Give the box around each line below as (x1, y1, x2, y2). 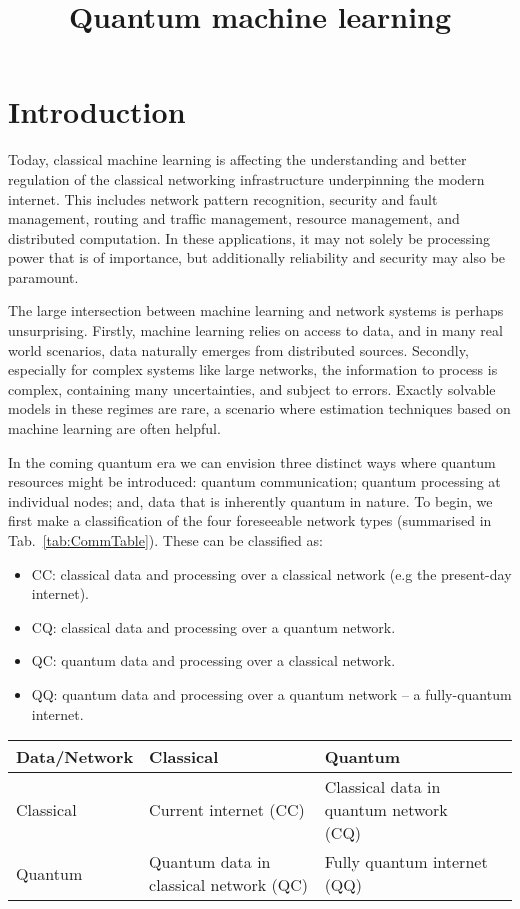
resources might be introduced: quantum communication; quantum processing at (8, 471, 501, 492)
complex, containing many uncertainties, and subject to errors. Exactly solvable (8, 378, 496, 399)
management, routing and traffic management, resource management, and (8, 208, 460, 229)
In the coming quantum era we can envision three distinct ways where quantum (8, 451, 496, 472)
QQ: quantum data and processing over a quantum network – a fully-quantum (31, 683, 512, 704)
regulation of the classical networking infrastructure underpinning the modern (8, 168, 485, 189)
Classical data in (324, 775, 441, 799)
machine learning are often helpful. (8, 418, 221, 439)
